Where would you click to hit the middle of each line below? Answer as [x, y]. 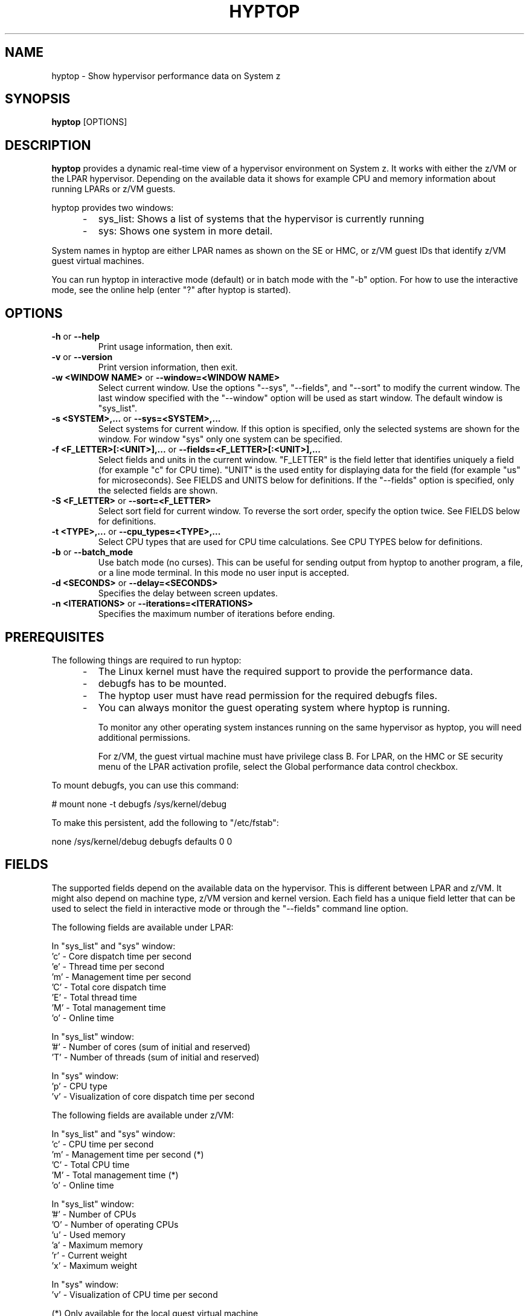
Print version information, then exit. [168, 367]
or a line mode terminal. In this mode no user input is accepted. [223, 573]
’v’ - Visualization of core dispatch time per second [153, 1096]
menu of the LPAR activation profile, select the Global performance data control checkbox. [278, 766]
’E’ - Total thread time [94, 997]
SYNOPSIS [38, 99]
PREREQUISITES [55, 637]
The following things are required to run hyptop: [146, 660]
